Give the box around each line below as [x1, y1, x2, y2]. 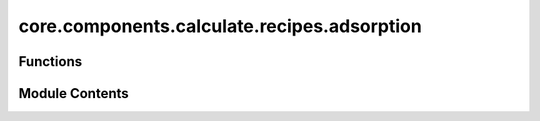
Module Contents [18, 85, 129, 102]
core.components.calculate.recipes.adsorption [18, 15, 422, 37]
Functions [18, 53, 83, 70]
